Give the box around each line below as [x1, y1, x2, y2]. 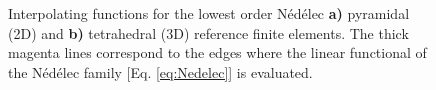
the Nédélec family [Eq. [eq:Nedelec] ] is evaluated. [8, 61, 313, 82]
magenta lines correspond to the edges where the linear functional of [8, 42, 427, 63]
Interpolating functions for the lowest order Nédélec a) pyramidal [8, 3, 410, 24]
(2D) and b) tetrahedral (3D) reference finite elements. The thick [8, 22, 409, 43]
